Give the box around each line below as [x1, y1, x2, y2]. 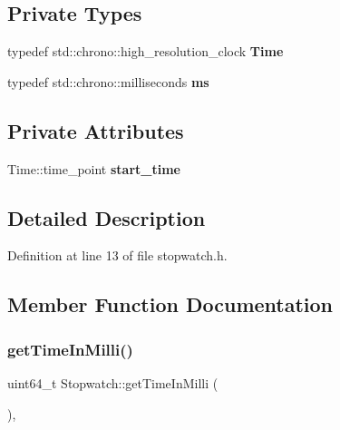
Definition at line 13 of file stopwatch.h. [7, 246, 228, 265]
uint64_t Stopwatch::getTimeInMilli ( [7, 373, 219, 392]
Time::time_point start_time [7, 159, 180, 178]
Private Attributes [7, 116, 184, 144]
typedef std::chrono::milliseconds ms [7, 72, 209, 91]
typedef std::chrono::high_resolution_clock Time [7, 42, 284, 61]
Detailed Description [7, 203, 206, 231]
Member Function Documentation [7, 290, 334, 318]
